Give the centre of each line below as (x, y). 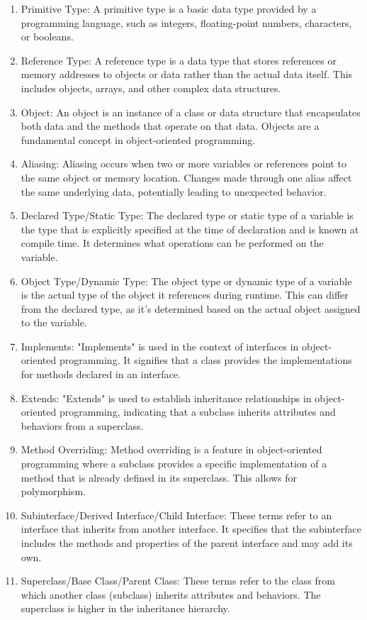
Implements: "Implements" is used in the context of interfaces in (160, 346)
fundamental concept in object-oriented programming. (138, 139)
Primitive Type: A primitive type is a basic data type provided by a (169, 9)
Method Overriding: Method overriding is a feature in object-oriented (171, 449)
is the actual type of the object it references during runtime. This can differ (185, 295)
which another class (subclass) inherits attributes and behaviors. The (171, 594)
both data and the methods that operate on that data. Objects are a (170, 126)
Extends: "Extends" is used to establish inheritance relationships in (166, 398)
